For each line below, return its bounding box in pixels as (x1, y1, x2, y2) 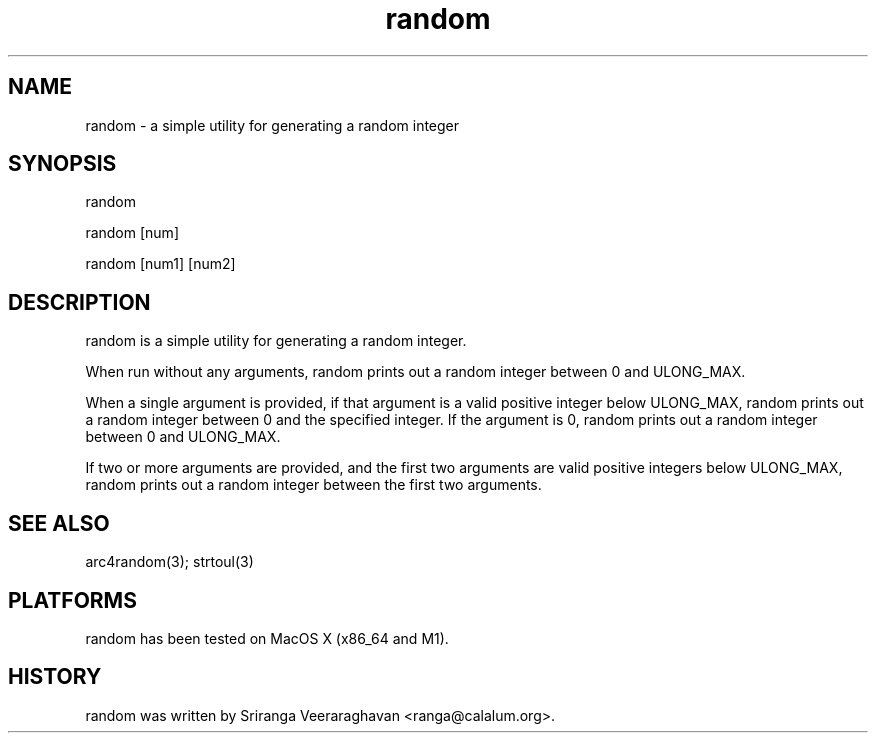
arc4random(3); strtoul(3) (85, 553, 254, 571)
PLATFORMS (8, 587, 137, 613)
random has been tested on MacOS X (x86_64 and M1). (85, 629, 449, 647)
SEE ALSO (8, 510, 110, 536)
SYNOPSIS (8, 151, 117, 177)
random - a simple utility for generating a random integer (85, 116, 460, 134)
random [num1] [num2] (85, 255, 236, 273)
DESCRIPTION (8, 289, 151, 315)
